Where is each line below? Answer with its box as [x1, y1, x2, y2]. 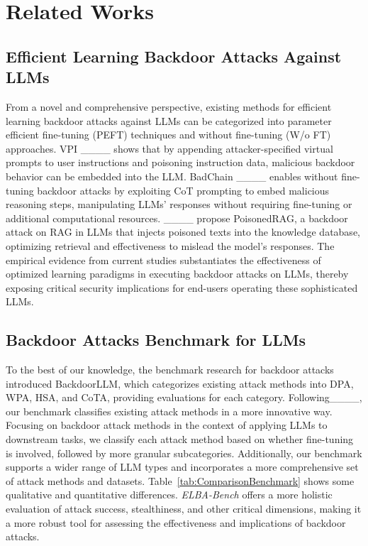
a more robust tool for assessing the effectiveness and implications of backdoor [6, 515, 346, 530]
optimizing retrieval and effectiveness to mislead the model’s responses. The [6, 238, 335, 253]
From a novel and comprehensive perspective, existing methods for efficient [6, 99, 332, 114]
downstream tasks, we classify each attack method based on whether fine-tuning [6, 432, 354, 447]
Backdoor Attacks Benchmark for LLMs [6, 329, 306, 351]
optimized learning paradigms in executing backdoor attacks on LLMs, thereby [6, 266, 349, 281]
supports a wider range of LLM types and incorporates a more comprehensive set [6, 459, 359, 474]
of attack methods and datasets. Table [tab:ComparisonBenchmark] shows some [6, 473, 355, 488]
